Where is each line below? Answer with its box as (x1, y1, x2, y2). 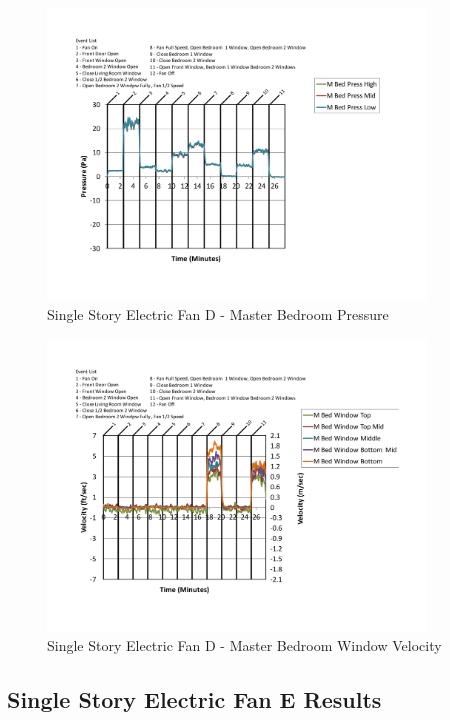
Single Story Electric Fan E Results (7, 684, 382, 715)
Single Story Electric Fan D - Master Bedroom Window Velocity (47, 635, 442, 656)
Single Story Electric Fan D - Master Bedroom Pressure (47, 304, 389, 325)
